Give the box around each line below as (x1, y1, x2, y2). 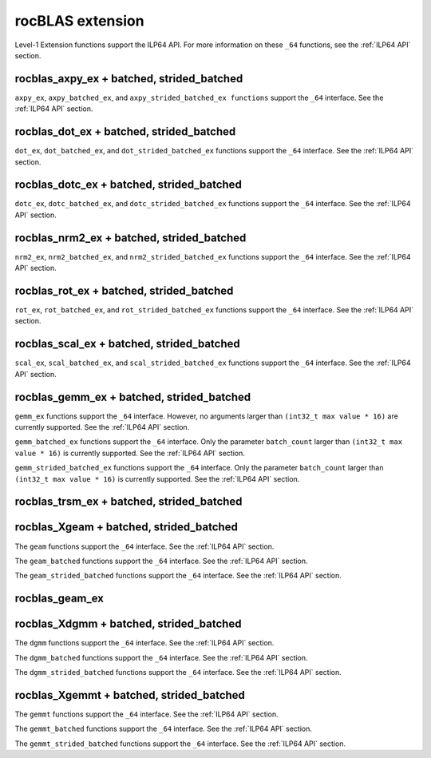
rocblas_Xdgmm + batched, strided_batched (14, 617, 242, 631)
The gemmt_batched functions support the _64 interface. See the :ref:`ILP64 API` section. (14, 724, 313, 734)
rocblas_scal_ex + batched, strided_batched (14, 337, 240, 351)
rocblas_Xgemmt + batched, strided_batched (14, 688, 245, 702)
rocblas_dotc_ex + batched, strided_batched (14, 178, 243, 192)
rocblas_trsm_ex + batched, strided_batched (14, 495, 243, 509)
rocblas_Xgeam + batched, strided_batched (14, 520, 239, 534)
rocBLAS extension (14, 12, 144, 30)
